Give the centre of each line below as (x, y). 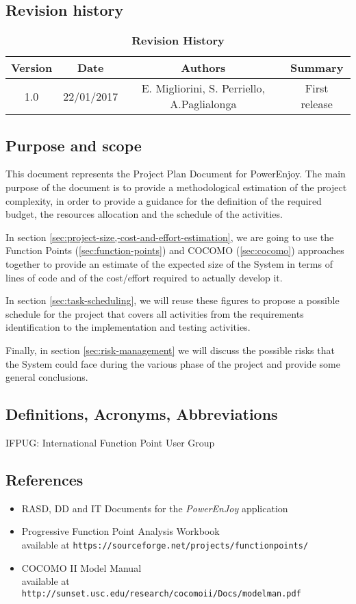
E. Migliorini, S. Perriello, (203, 88)
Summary (317, 68)
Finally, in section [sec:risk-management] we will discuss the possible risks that (170, 350)
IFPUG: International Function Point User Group (110, 442)
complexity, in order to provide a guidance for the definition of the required (164, 200)
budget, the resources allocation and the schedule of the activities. (144, 214)
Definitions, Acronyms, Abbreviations (142, 414)
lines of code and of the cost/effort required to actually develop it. (144, 277)
